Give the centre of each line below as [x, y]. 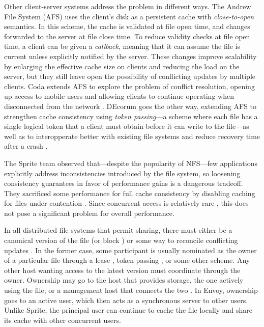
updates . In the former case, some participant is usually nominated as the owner [130, 250]
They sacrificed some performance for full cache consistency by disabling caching [130, 193]
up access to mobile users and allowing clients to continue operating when [119, 96]
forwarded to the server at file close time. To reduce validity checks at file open [127, 36]
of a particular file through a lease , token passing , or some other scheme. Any [127, 260]
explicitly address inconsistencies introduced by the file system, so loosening [122, 173]
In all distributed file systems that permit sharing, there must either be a [118, 230]
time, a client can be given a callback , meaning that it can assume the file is [122, 46]
